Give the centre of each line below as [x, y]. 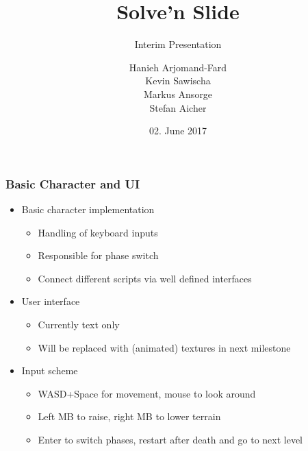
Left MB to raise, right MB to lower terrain [129, 416]
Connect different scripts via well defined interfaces [145, 278]
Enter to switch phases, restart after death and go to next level [170, 439]
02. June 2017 [178, 131]
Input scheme [50, 370]
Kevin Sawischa [178, 81]
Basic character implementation [88, 209]
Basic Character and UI [73, 183]
